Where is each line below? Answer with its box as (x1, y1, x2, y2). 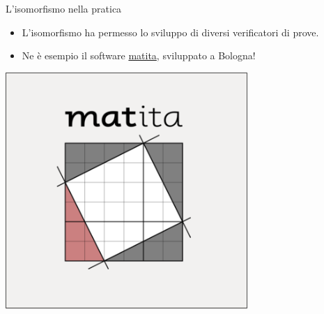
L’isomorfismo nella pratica (6, 1, 122, 15)
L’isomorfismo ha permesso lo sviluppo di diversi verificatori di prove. (22, 24, 319, 39)
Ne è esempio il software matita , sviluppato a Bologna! (22, 48, 256, 63)
